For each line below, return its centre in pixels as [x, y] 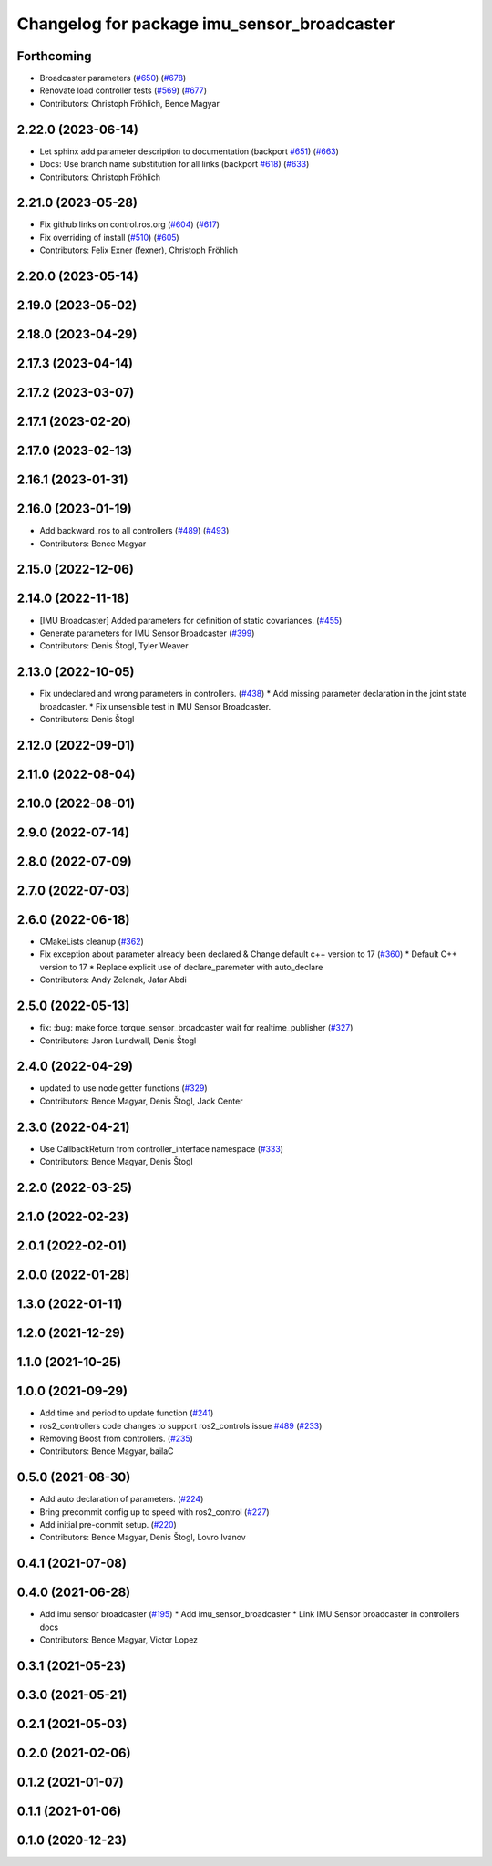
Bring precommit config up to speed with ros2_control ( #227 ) [154, 1512]
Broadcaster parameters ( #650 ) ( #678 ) [113, 78]
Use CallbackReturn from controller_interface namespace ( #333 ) [162, 1148]
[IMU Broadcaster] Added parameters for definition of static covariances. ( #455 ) [191, 620]
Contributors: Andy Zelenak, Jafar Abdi [113, 980]
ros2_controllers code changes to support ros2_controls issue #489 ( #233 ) [181, 1425]
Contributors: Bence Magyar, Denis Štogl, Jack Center [141, 1101]
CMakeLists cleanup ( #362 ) [92, 942]
